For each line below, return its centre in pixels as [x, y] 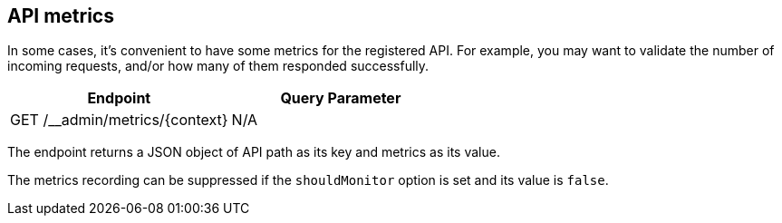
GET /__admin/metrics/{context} [119, 120]
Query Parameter [341, 98]
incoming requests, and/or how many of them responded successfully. [218, 66]
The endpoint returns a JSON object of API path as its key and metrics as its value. [254, 152]
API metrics [61, 16]
